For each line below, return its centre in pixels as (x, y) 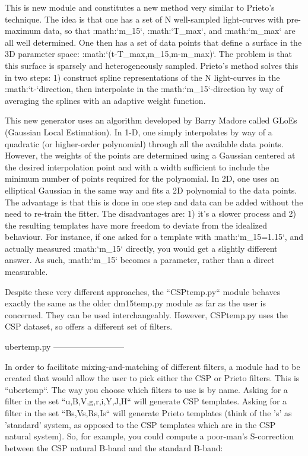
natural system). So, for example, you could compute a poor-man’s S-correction (149, 436)
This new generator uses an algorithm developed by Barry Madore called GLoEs (151, 120)
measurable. (26, 272)
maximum (23, 31)
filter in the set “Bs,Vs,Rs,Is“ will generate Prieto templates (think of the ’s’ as (148, 413)
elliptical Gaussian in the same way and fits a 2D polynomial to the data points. (151, 190)
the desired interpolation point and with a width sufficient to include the (137, 167)
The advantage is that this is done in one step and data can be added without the (154, 202)
